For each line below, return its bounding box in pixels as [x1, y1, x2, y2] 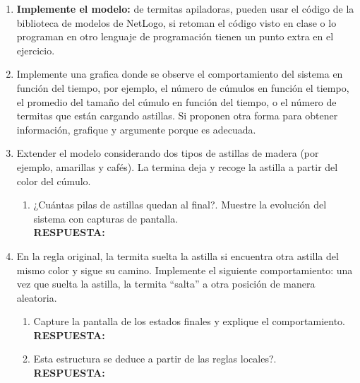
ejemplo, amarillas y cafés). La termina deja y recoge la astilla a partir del [16, 159, 338, 174]
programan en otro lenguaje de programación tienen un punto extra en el [16, 29, 334, 44]
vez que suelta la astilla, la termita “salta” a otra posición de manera [16, 276, 316, 291]
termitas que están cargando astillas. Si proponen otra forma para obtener [16, 108, 338, 123]
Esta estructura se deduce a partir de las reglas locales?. [33, 351, 277, 366]
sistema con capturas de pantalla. [33, 211, 179, 225]
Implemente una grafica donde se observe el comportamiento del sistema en [16, 66, 343, 81]
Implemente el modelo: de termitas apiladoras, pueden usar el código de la [16, 1, 354, 16]
